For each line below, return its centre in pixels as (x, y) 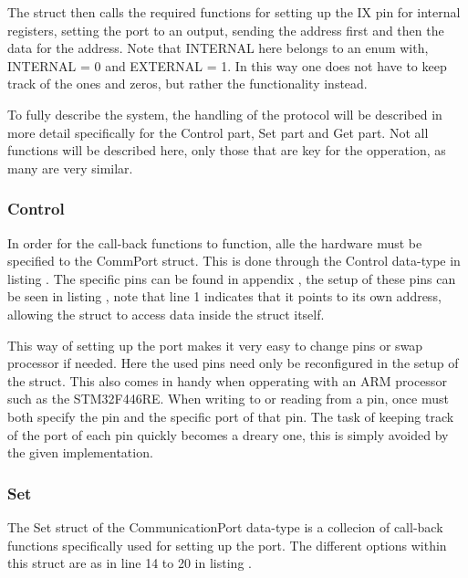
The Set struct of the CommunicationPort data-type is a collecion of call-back (225, 526)
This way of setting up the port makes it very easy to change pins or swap (215, 345)
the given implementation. (80, 452)
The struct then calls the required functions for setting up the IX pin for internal (234, 12)
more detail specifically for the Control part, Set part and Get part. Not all (218, 132)
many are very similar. (70, 168)
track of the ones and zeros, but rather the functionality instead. (187, 84)
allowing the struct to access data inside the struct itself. (166, 314)
